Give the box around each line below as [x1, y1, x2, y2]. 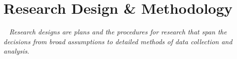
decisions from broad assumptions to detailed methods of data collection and [3, 36, 233, 46]
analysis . [3, 46, 30, 56]
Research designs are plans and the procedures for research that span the [9, 27, 227, 37]
